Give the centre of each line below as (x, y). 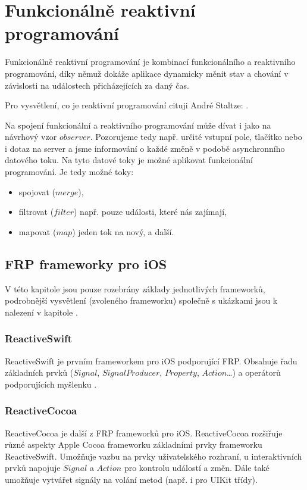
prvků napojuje (33, 468)
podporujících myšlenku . (51, 384)
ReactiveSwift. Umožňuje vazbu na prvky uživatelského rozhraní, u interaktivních (153, 456)
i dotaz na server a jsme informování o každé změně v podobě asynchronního (145, 148)
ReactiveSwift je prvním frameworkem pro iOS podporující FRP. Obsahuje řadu (151, 361)
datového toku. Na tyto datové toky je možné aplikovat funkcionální (129, 160)
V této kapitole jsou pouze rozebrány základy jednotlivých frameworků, (135, 288)
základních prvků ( (39, 372)
